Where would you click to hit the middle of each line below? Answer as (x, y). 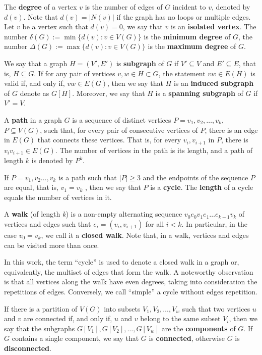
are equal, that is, (31, 187)
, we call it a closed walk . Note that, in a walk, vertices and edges (145, 235)
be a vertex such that (55, 27)
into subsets (122, 308)
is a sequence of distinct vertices (122, 119)
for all (155, 224)
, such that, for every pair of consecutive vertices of (119, 130)
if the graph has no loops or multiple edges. (184, 16)
